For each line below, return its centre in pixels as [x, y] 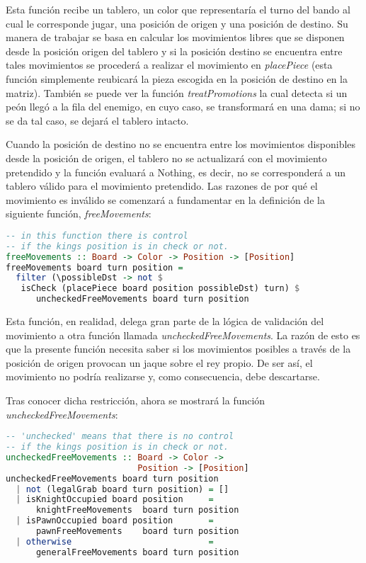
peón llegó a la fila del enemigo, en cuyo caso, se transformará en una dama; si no [183, 107]
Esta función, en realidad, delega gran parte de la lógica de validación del [165, 321]
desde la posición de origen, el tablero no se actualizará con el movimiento [166, 158]
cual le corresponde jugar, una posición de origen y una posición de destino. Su [177, 23]
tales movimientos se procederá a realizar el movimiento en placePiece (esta [169, 65]
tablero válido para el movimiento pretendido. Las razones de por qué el [162, 186]
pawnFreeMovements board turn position [137, 531]
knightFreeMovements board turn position [137, 510]
